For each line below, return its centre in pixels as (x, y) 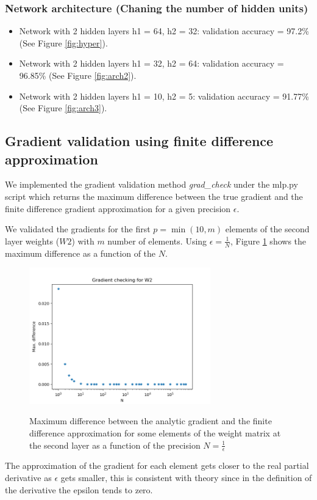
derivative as (28, 477)
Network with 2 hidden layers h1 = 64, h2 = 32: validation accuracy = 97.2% (164, 31)
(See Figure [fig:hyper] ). (63, 42)
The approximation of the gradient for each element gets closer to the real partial (157, 465)
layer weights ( (32, 241)
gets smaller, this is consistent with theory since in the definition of (186, 477)
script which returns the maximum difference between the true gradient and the (154, 196)
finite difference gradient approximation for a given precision (118, 208)
